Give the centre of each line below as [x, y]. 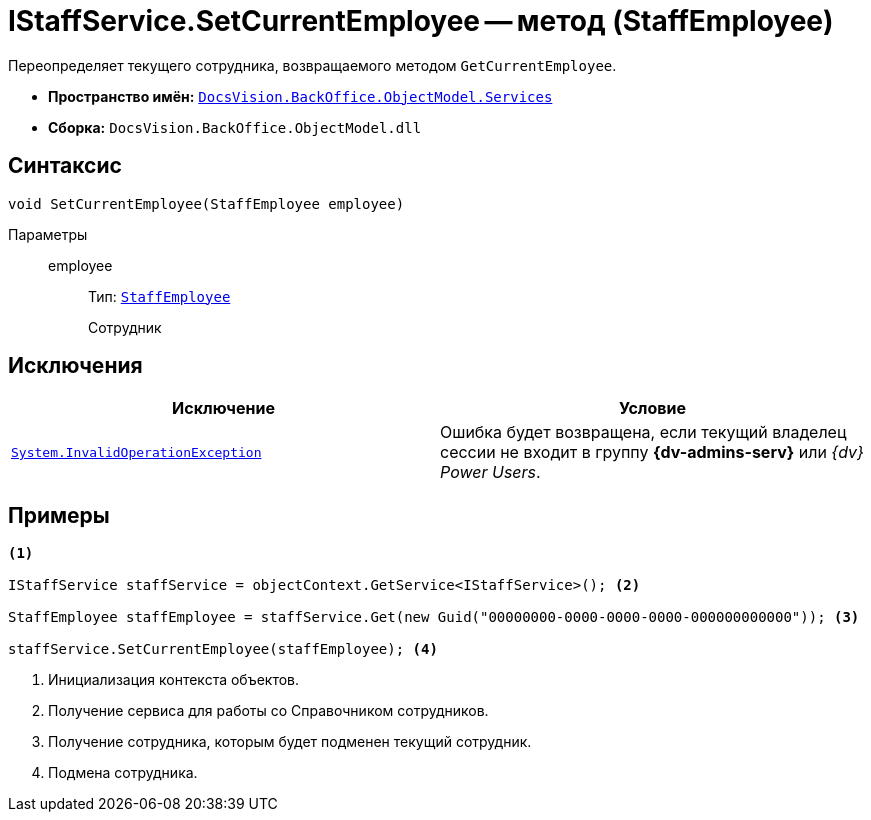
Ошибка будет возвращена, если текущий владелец [643, 432]
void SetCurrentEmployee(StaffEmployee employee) [206, 203]
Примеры [59, 515]
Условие [652, 408]
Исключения [75, 366]
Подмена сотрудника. [123, 773]
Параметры [48, 234]
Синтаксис [65, 166]
